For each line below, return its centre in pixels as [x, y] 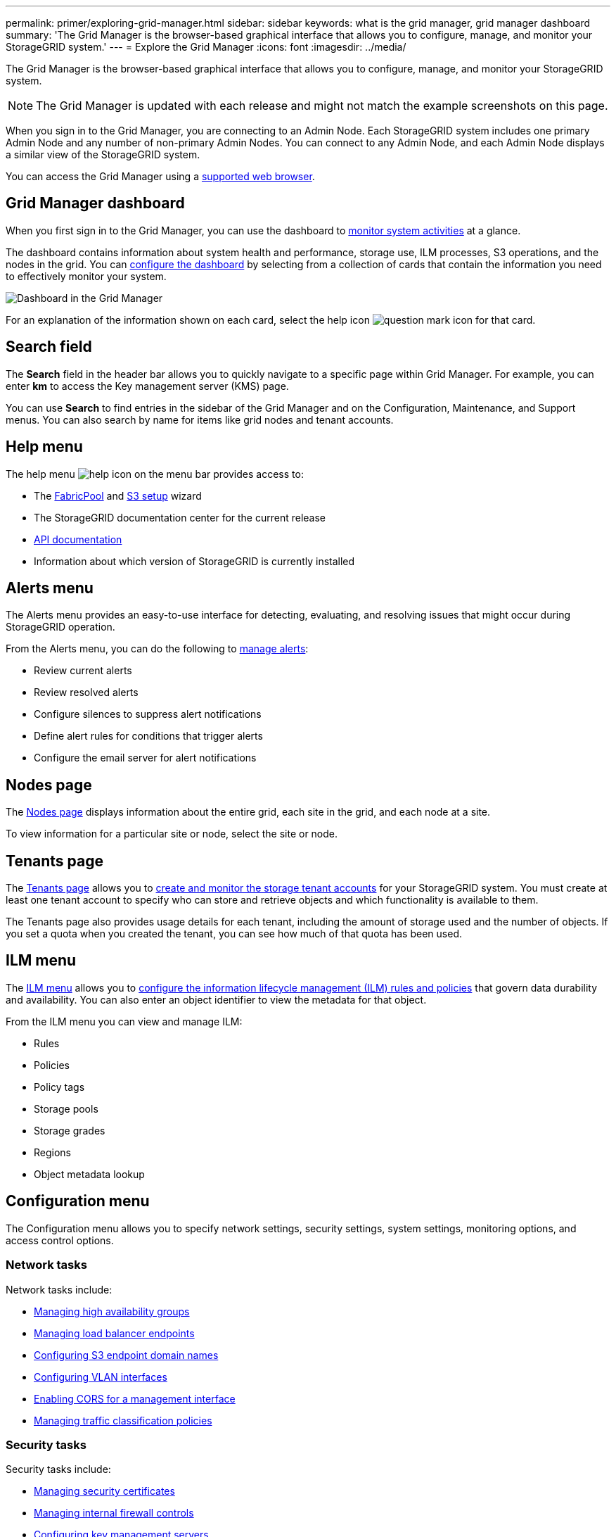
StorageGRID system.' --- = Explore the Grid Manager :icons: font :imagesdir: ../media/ [206, 47]
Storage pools [66, 1108]
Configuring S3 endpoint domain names [126, 1355]
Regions [52, 1152]
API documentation [78, 539]
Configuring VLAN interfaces [101, 1377]
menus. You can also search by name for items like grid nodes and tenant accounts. [200, 419]
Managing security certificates [104, 1491]
